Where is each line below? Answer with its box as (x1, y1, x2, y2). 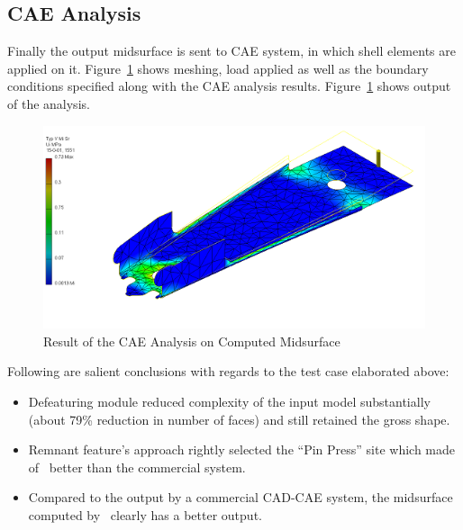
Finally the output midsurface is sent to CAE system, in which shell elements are (7, 41, 456, 60)
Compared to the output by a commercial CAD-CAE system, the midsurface (28, 488, 453, 507)
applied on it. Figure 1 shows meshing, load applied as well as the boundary (7, 58, 429, 77)
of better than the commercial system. (28, 457, 246, 476)
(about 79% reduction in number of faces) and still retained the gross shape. (28, 409, 450, 428)
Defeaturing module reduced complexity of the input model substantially (28, 391, 431, 410)
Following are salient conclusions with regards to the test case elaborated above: (7, 362, 449, 381)
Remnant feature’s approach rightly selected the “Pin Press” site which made (28, 440, 455, 459)
